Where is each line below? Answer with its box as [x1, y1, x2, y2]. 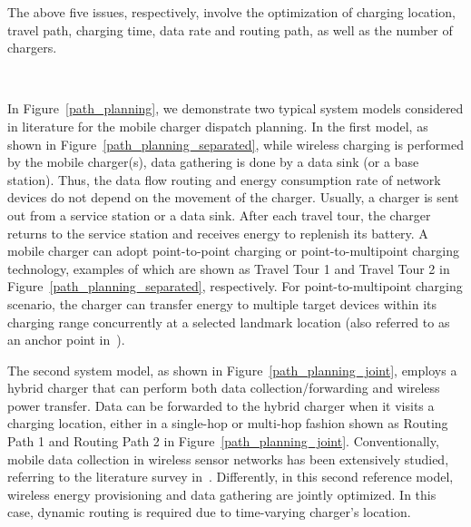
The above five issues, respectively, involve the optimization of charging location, [7, 3, 456, 21]
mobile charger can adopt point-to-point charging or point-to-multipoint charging [7, 241, 460, 260]
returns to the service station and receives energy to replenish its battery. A [7, 223, 428, 242]
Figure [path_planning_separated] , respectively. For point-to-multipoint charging [7, 277, 463, 296]
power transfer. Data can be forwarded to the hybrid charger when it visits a [7, 395, 435, 415]
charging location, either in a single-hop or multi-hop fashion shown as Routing [7, 414, 448, 433]
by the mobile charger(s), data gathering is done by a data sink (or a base [7, 152, 419, 171]
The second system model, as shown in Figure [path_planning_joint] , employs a [7, 360, 457, 379]
